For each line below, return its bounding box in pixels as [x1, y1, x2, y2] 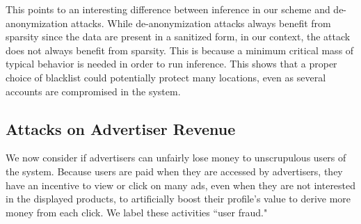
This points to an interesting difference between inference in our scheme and [6, 2, 330, 16]
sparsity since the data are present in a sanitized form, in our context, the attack [6, 29, 351, 44]
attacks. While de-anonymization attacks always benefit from [71, 15, 331, 30]
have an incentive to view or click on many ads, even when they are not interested [6, 177, 356, 192]
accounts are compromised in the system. [6, 83, 181, 98]
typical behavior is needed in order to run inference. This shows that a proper [6, 56, 337, 71]
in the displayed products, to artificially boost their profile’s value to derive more [6, 191, 351, 206]
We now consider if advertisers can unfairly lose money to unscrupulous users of [6, 150, 346, 165]
